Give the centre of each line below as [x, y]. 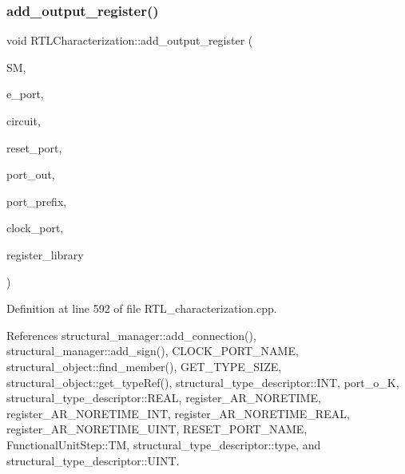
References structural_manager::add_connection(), [131, 335]
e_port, [25, 94]
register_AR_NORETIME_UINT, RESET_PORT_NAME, [157, 429]
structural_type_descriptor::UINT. [93, 460]
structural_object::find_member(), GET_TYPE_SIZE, [144, 366]
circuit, [24, 120]
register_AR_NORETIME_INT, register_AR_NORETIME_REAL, [178, 413]
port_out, [31, 174]
